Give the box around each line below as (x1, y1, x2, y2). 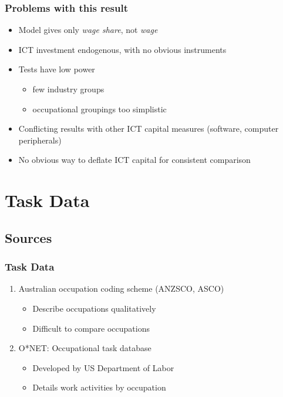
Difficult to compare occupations (32, 322, 150, 334)
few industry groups (32, 83, 105, 95)
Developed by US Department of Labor (32, 361, 174, 373)
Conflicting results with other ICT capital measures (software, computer (18, 122, 279, 135)
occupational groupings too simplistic (32, 102, 167, 115)
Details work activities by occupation (32, 381, 166, 393)
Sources (5, 228, 52, 246)
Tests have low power (18, 63, 95, 75)
